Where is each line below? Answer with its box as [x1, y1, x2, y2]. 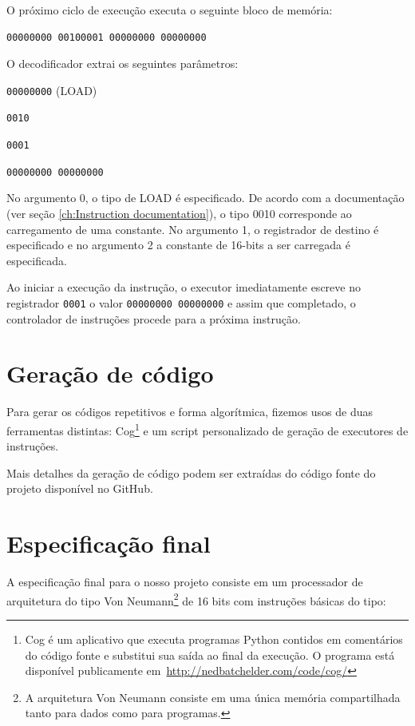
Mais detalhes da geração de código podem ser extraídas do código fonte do [6, 464, 376, 481]
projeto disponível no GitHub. [6, 480, 153, 497]
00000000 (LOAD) [6, 81, 97, 98]
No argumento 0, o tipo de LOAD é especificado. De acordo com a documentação [6, 189, 405, 206]
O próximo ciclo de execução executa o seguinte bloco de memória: [6, 2, 333, 18]
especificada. [6, 252, 67, 268]
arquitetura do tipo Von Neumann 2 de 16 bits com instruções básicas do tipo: [6, 589, 386, 609]
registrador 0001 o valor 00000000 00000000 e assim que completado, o [6, 294, 356, 311]
